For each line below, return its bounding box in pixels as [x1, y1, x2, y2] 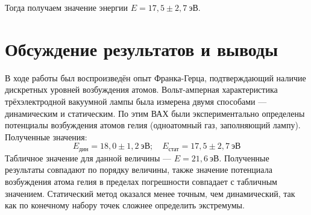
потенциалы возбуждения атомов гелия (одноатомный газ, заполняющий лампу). [5, 119, 301, 131]
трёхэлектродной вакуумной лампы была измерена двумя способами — [5, 95, 267, 107]
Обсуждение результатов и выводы [5, 36, 278, 61]
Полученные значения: [5, 130, 87, 143]
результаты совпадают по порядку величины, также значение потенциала [5, 163, 272, 176]
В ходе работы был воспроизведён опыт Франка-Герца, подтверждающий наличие [5, 71, 306, 84]
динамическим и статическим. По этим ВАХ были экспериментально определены [5, 107, 305, 119]
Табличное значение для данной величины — [5, 151, 172, 164]
